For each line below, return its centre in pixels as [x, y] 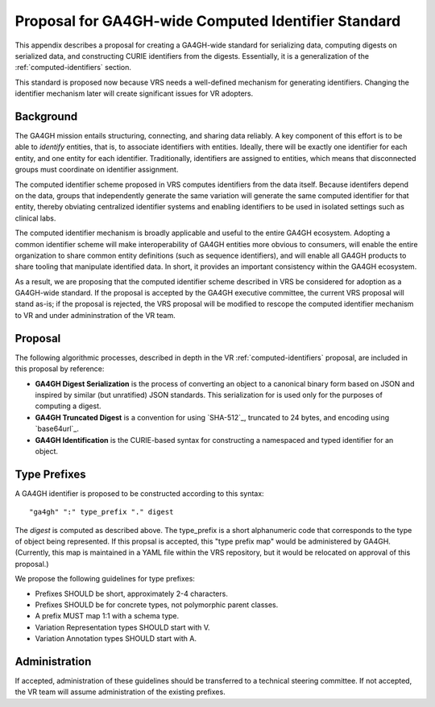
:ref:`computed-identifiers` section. [73, 68]
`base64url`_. [57, 429]
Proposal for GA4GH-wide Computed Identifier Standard [208, 21]
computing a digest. [68, 406]
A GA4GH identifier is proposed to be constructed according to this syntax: [140, 493]
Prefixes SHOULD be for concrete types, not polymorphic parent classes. [157, 605]
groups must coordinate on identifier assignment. [97, 170]
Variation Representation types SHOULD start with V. [122, 627]
